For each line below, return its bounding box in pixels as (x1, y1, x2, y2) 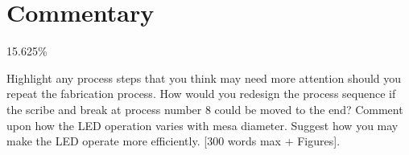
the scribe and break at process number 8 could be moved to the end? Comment (6, 100, 403, 117)
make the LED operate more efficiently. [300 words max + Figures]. (6, 133, 341, 149)
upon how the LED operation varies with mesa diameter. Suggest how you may (6, 116, 399, 133)
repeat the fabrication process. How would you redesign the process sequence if (6, 85, 396, 102)
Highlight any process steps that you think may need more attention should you (6, 69, 402, 86)
